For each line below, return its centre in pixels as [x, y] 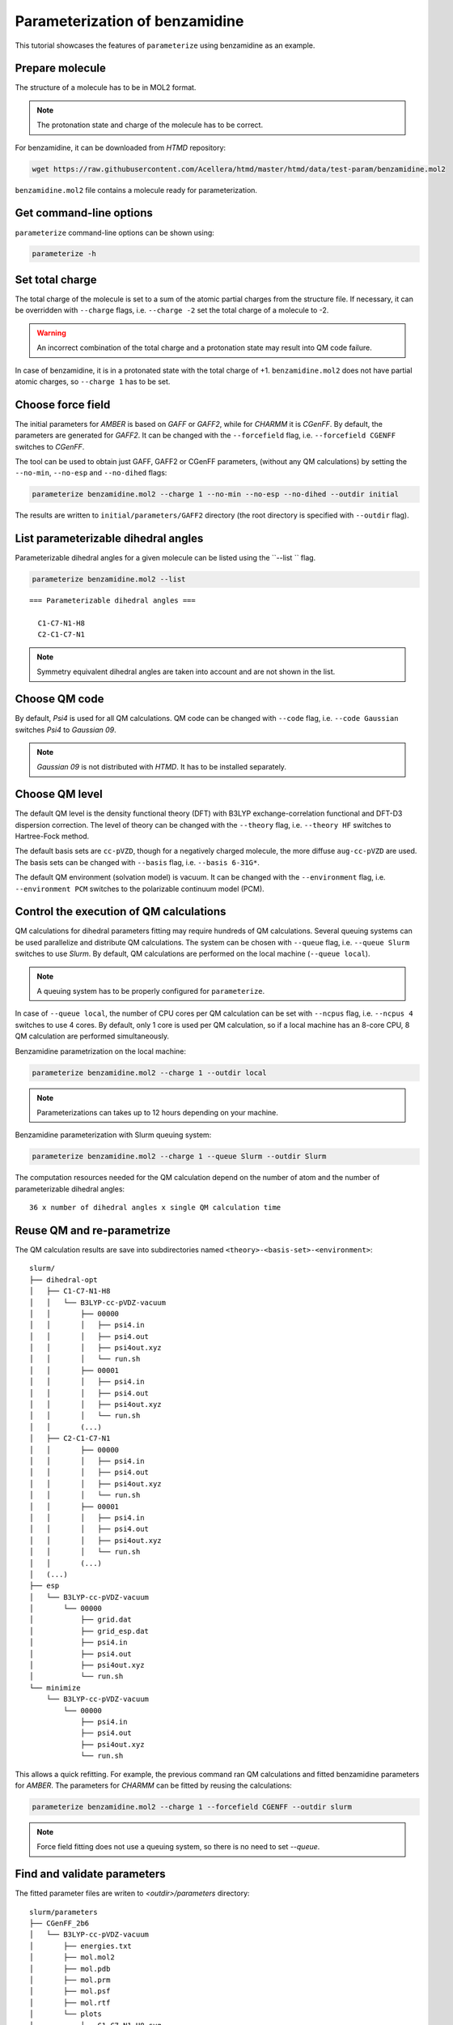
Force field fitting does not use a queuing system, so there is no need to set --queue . [178, 1847]
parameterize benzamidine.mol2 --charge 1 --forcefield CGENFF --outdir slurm [192, 1807]
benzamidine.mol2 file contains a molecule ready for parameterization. [136, 190]
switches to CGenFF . [50, 446]
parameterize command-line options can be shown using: [114, 232]
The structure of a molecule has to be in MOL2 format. [106, 87]
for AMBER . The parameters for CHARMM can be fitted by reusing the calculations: [154, 1785]
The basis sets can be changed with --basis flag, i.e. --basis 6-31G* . [138, 862]
